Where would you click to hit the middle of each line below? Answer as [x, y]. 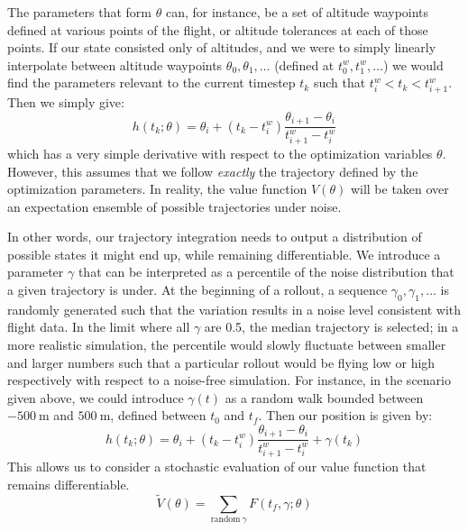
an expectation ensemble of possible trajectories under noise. [174, 206]
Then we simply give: [66, 102]
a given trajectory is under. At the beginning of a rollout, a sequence [197, 290]
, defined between [158, 415]
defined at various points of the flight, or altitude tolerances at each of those [218, 29]
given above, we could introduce [96, 397]
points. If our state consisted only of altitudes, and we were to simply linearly [222, 47]
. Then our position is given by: [345, 415]
